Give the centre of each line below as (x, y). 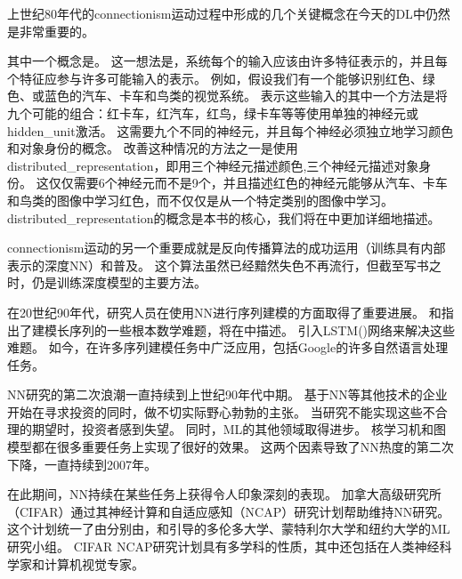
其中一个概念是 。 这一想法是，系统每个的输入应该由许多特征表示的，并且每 (227, 61)
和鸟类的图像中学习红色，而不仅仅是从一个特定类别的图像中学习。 (200, 200)
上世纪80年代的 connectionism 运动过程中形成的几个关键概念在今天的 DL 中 (216, 13)
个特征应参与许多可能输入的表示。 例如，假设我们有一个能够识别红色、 (215, 78)
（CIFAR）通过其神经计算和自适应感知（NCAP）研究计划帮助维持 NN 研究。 (229, 511)
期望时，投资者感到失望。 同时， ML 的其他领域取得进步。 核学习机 (226, 429)
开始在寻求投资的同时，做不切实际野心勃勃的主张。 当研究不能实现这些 (215, 411)
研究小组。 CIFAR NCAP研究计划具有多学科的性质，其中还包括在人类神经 (223, 547)
